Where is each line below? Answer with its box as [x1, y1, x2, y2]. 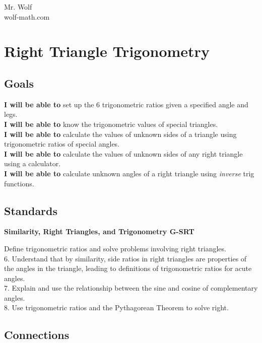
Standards [4, 202, 58, 218]
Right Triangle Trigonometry [4, 41, 210, 61]
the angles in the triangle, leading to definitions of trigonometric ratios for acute [4, 263, 252, 273]
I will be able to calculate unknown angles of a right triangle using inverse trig [4, 168, 254, 178]
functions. [4, 178, 34, 188]
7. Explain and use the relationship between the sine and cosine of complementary [4, 283, 258, 293]
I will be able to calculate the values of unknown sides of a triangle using [4, 128, 237, 139]
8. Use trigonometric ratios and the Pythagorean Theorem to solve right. [4, 302, 229, 313]
